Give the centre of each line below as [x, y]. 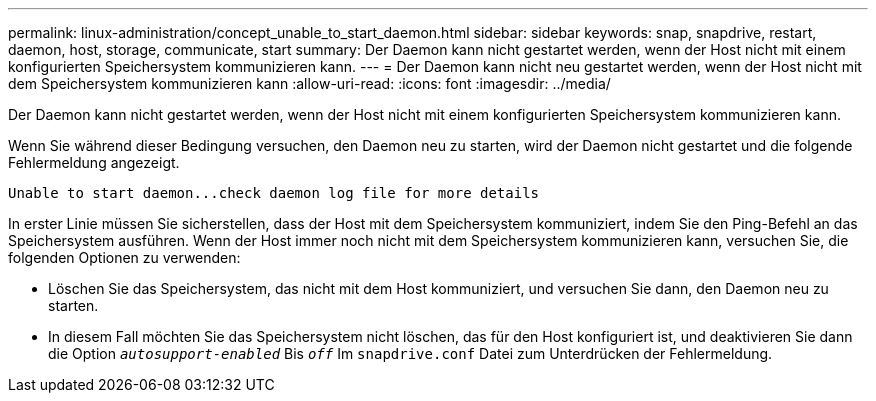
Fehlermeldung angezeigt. [94, 162]
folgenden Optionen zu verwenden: [124, 257]
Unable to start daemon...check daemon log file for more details [274, 193]
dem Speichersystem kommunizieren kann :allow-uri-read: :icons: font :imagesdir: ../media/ [309, 83]
